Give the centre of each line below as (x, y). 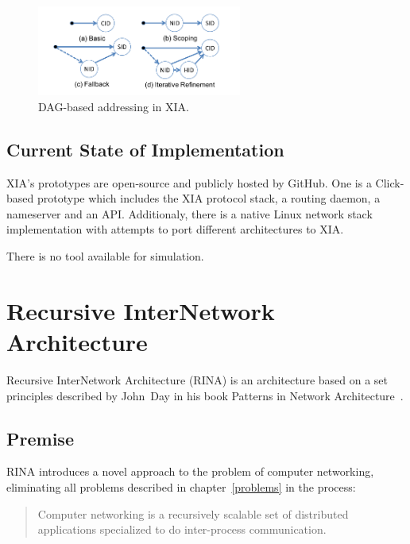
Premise (40, 438)
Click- (390, 182)
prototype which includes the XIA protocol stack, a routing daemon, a (209, 198)
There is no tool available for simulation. (105, 256)
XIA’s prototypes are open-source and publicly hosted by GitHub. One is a (189, 182)
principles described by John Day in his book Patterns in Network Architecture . (205, 395)
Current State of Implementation (145, 149)
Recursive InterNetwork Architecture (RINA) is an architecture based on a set (197, 379)
